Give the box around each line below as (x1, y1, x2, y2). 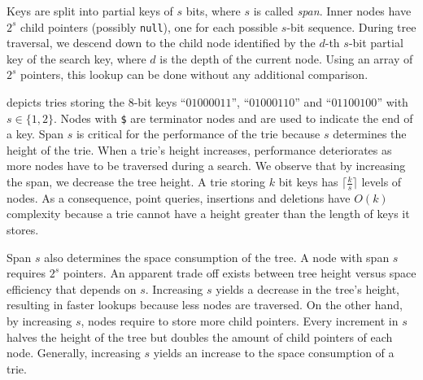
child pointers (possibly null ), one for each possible (20, 18, 278, 35)
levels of (361, 173, 402, 190)
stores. (7, 221, 39, 238)
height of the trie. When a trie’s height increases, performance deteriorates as (7, 141, 392, 158)
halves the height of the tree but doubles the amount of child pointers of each (7, 328, 393, 345)
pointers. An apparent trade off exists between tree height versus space (63, 264, 416, 282)
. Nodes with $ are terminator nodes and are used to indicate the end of (53, 109, 413, 126)
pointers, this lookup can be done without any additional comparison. (20, 66, 368, 83)
